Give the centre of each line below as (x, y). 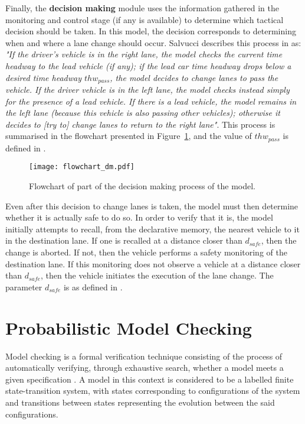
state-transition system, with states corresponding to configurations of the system (153, 391)
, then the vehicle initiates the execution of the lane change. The (157, 275)
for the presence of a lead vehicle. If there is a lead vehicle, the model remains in (151, 101)
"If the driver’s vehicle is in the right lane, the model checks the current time (144, 54)
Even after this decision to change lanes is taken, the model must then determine (152, 205)
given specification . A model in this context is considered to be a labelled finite (150, 379)
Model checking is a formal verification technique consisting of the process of (144, 356)
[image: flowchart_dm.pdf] (82, 167)
